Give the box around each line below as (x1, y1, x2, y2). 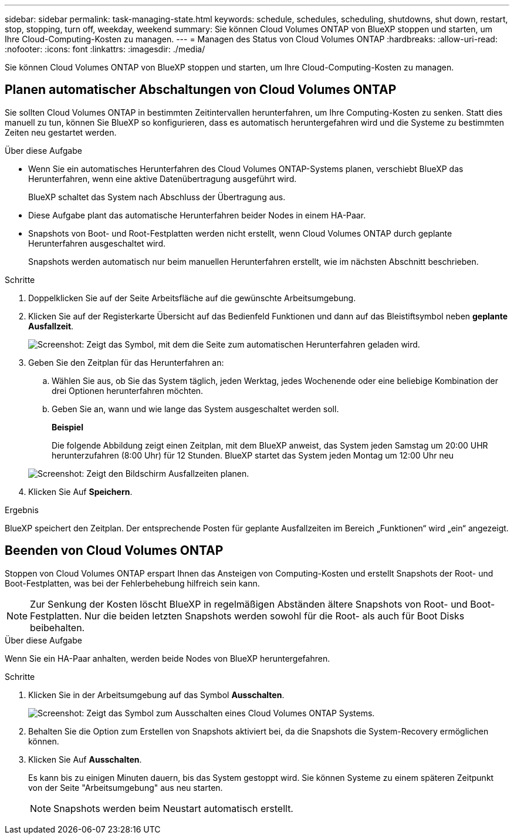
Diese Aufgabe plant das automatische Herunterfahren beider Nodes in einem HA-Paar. (28, 210, 366, 220)
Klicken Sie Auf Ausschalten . (28, 754, 142, 764)
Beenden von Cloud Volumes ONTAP (5, 543, 224, 558)
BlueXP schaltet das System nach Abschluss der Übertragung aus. (28, 191, 286, 202)
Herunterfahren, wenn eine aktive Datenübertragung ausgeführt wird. (28, 173, 297, 184)
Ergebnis (5, 504, 39, 515)
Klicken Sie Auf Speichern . (28, 486, 133, 497)
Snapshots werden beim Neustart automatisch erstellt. (53, 802, 293, 814)
